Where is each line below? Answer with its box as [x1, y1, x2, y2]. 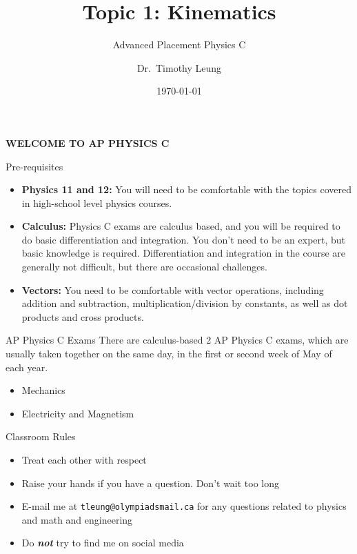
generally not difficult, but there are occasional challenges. [21, 259, 267, 274]
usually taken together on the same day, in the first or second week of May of [6, 346, 332, 361]
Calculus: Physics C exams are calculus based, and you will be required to [21, 219, 340, 233]
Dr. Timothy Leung [136, 60, 222, 75]
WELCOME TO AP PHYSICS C [6, 135, 170, 150]
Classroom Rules [6, 429, 76, 444]
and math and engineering [21, 512, 133, 526]
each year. [6, 359, 48, 374]
